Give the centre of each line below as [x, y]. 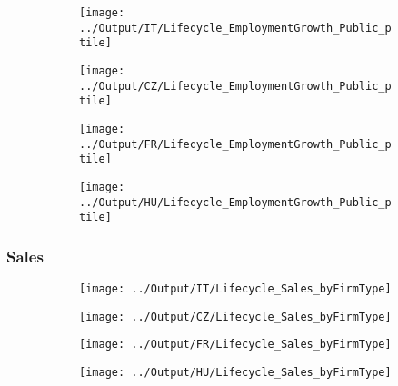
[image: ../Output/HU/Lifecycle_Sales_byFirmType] [235, 373]
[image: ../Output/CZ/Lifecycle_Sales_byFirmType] [235, 317]
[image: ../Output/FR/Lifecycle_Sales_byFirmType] [235, 345]
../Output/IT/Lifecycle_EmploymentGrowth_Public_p [235, 28]
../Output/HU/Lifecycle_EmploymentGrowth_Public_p [235, 202]
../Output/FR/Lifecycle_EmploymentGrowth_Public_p [235, 144]
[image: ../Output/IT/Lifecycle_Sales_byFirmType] [235, 289]
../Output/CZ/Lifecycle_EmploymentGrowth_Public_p [235, 86]
